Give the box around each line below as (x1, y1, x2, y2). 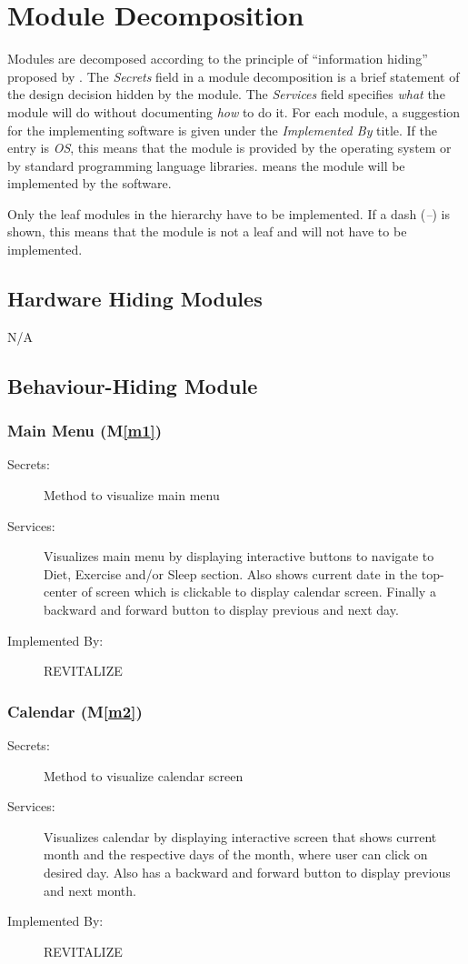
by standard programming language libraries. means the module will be (7, 156, 405, 175)
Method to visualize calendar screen (44, 766, 244, 785)
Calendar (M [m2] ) (7, 699, 143, 722)
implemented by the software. (7, 174, 172, 193)
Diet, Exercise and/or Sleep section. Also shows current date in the (44, 564, 418, 583)
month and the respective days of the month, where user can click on (44, 845, 428, 864)
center (44, 582, 77, 601)
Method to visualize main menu (44, 486, 220, 505)
